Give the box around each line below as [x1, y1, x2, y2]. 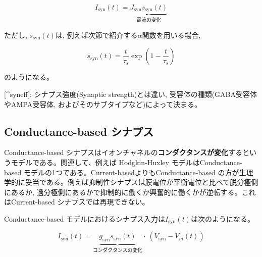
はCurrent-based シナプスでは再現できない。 [4, 196, 149, 207]
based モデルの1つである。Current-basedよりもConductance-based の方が [4, 167, 239, 177]
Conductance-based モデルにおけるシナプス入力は [4, 213, 165, 224]
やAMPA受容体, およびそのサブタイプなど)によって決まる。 [4, 98, 202, 109]
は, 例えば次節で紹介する [55, 29, 138, 40]
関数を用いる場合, [142, 29, 201, 40]
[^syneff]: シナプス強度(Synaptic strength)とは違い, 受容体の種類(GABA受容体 [4, 88, 257, 99]
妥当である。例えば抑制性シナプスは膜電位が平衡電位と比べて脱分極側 [25, 177, 258, 187]
